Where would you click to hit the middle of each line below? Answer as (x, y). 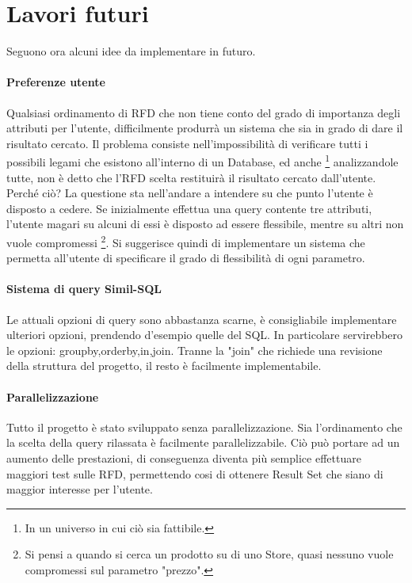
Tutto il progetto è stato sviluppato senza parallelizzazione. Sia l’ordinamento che (204, 427)
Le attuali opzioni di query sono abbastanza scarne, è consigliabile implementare (202, 319)
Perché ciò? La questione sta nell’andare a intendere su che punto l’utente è (190, 193)
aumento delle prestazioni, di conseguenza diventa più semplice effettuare (184, 457)
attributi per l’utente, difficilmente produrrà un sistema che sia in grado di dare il (205, 128)
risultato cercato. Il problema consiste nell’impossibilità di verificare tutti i (187, 143)
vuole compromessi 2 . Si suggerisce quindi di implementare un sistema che (186, 241)
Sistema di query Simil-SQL (84, 289)
